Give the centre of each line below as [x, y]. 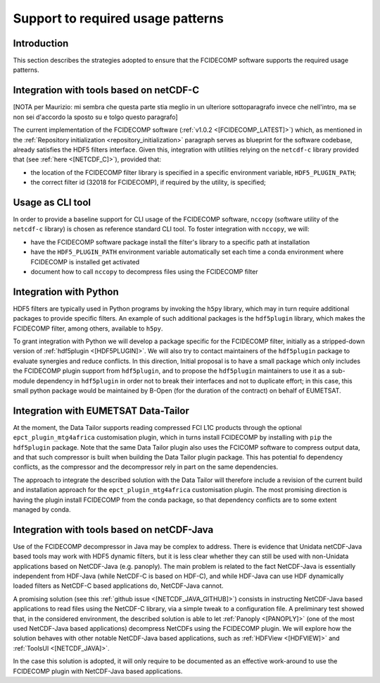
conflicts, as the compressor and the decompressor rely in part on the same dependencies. [146, 467]
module [24, 381]
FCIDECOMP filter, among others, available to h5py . [88, 328]
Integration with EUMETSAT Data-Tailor [101, 411]
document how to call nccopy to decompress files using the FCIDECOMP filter [144, 271]
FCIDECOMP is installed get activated [85, 261]
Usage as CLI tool [52, 202]
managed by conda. [42, 510]
